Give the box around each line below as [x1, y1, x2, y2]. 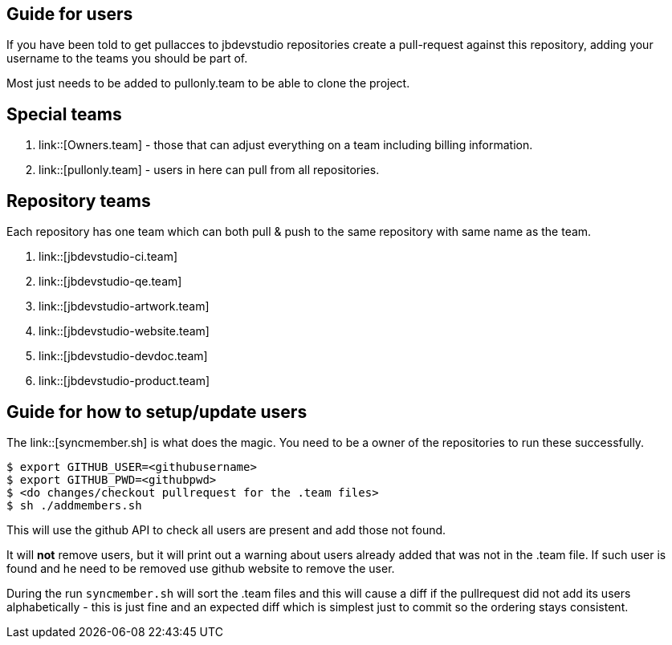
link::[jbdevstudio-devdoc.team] [39, 349, 208, 363]
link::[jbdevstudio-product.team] [39, 374, 210, 388]
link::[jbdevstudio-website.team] [39, 324, 210, 339]
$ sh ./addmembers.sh [6, 498, 142, 512]
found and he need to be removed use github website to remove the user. [6, 561, 395, 575]
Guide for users [6, 4, 133, 24]
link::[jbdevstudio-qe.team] [39, 274, 182, 289]
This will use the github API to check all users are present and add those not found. [6, 522, 446, 537]
